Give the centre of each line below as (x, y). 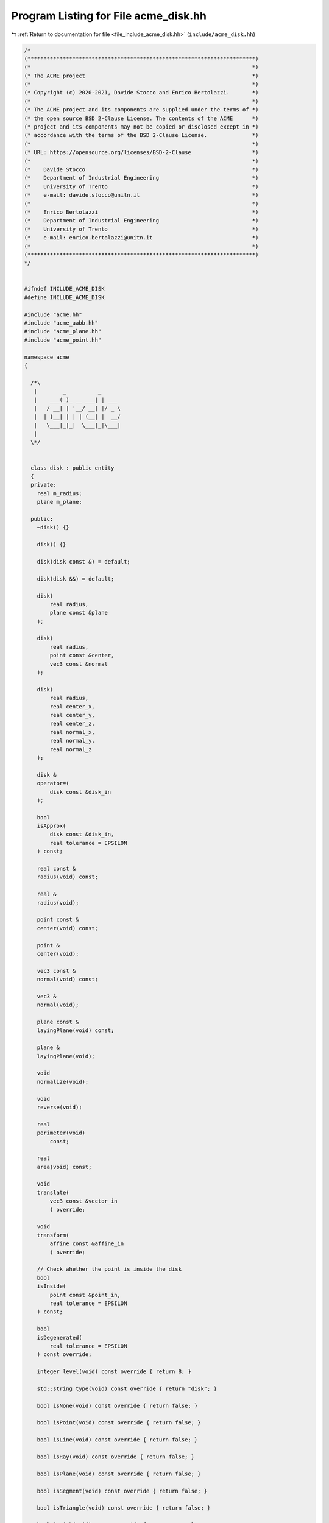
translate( (53, 1192)
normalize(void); (63, 1082)
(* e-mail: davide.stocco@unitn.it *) (141, 195)
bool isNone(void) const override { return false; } (117, 1405)
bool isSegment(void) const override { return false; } (122, 1491)
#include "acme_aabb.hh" (61, 323)
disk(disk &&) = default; (76, 578)
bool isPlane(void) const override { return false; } (119, 1474)
